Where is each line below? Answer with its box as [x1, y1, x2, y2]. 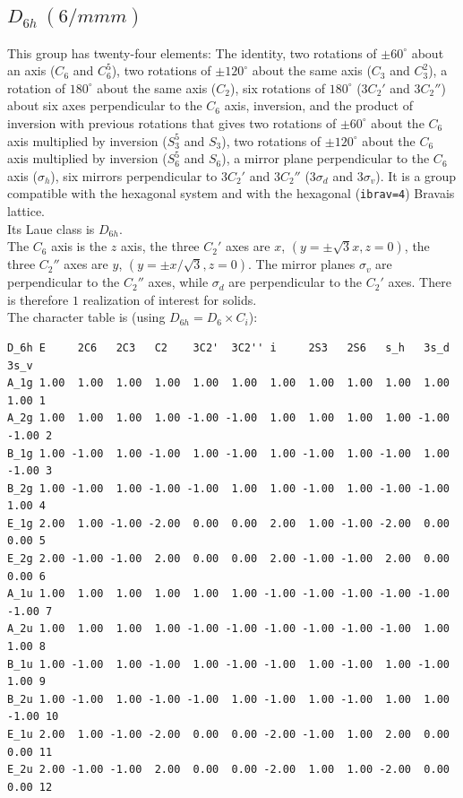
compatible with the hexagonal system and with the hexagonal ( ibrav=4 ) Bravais [7, 184, 455, 203]
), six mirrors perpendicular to [50, 166, 218, 185]
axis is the [51, 237, 107, 256]
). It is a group [375, 166, 457, 185]
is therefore [7, 290, 69, 308]
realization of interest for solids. [82, 290, 257, 308]
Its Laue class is [7, 219, 95, 238]
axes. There [388, 273, 451, 291]
